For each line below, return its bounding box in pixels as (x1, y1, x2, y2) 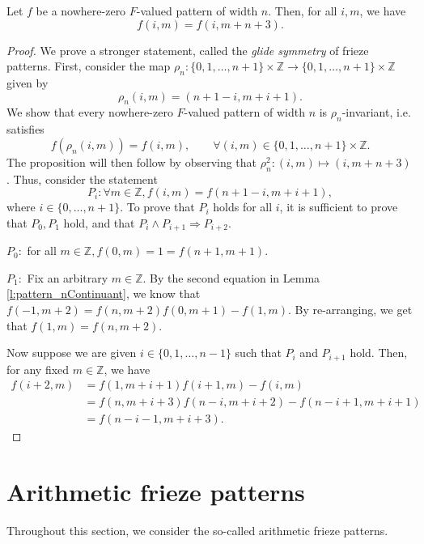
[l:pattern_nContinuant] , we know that (6, 285, 201, 302)
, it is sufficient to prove (279, 198, 398, 215)
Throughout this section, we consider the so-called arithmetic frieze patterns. (6, 522, 388, 539)
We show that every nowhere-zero (6, 104, 173, 121)
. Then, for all (268, 2, 337, 19)
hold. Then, (350, 344, 408, 361)
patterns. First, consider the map (6, 57, 171, 74)
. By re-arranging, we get (287, 300, 413, 317)
